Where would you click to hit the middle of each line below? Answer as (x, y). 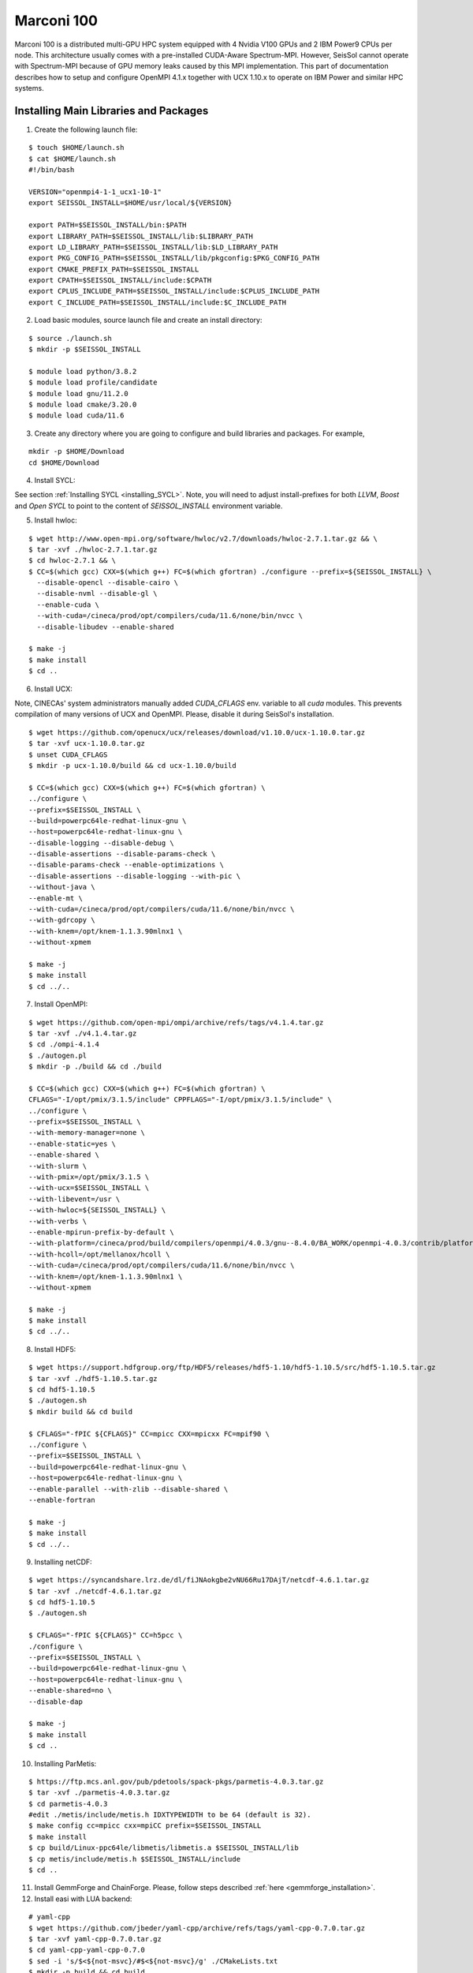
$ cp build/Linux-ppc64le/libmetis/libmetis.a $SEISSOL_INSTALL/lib (164, 1848)
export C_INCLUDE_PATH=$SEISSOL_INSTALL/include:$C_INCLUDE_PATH (158, 302)
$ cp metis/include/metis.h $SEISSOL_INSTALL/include (134, 1859)
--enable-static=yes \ (73, 1144)
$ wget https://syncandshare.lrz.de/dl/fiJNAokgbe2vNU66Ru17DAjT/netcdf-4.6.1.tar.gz (199, 1580)
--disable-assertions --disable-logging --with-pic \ (134, 876)
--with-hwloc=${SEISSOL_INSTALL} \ (97, 1210)
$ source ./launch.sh (70, 338)
